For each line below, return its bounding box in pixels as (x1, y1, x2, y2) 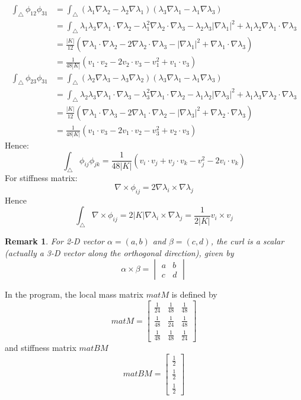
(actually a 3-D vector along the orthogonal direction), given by (5, 246, 234, 259)
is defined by (171, 288, 217, 301)
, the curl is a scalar (210, 235, 284, 247)
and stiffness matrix (5, 341, 76, 354)
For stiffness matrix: (5, 172, 78, 184)
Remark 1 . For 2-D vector (5, 235, 105, 247)
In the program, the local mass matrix (5, 288, 143, 301)
